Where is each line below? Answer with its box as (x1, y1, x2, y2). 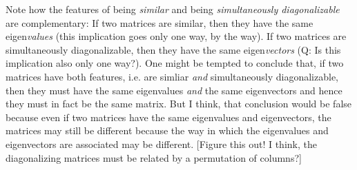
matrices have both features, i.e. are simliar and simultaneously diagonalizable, (6, 69, 339, 83)
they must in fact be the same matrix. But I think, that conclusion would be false (6, 96, 352, 111)
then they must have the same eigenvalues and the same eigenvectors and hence (6, 83, 342, 97)
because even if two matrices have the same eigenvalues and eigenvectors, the (6, 109, 331, 124)
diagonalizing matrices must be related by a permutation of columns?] (6, 150, 302, 164)
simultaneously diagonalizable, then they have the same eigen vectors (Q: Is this (6, 42, 341, 56)
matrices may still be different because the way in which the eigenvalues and (6, 123, 329, 138)
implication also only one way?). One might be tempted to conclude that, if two (6, 56, 344, 70)
